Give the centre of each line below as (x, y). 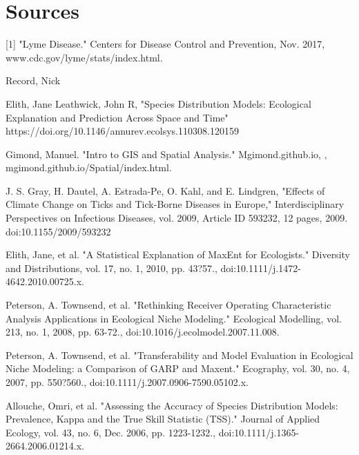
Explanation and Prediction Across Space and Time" (117, 117)
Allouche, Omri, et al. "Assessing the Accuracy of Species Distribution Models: (172, 405)
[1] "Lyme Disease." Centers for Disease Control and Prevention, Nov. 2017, (165, 44)
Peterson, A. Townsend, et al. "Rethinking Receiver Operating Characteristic (168, 305)
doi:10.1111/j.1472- (261, 268)
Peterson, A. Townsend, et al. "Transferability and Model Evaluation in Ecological (179, 355)
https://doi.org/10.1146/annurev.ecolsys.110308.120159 (122, 131)
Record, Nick (33, 80)
